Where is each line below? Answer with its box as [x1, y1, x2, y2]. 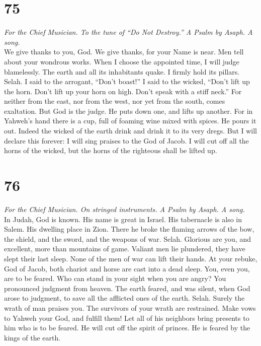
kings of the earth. [4, 332, 61, 342]
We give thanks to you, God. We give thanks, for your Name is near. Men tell [4, 46, 244, 57]
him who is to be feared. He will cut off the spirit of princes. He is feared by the [4, 322, 250, 333]
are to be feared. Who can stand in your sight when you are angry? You [4, 273, 226, 284]
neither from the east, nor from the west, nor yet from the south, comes [4, 96, 225, 106]
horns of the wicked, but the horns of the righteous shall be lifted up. [4, 145, 217, 156]
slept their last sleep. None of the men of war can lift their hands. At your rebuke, [4, 253, 257, 263]
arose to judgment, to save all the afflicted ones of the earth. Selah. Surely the [4, 293, 245, 303]
